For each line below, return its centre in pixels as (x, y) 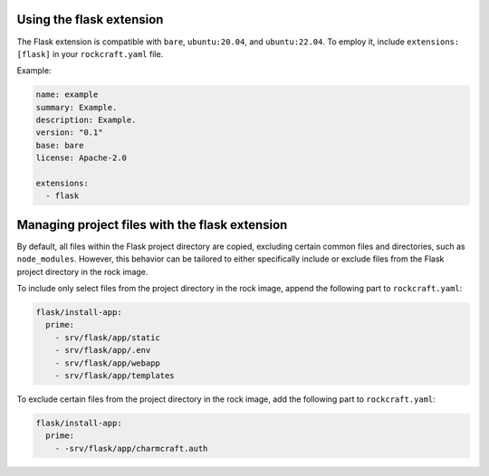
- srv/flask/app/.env (103, 350)
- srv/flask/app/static (107, 338)
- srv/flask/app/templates (115, 376)
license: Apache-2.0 (81, 158)
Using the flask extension (90, 19)
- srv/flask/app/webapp (107, 363)
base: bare (60, 145)
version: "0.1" (69, 133)
